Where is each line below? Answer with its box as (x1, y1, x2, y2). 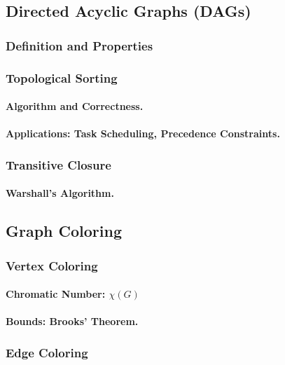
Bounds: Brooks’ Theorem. (6, 314, 139, 329)
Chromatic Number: (6, 287, 106, 301)
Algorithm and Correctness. (6, 99, 144, 113)
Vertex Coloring (6, 256, 98, 274)
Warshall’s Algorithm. (6, 186, 114, 200)
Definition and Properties (6, 36, 153, 54)
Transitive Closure (6, 156, 111, 173)
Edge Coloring (6, 343, 88, 361)
